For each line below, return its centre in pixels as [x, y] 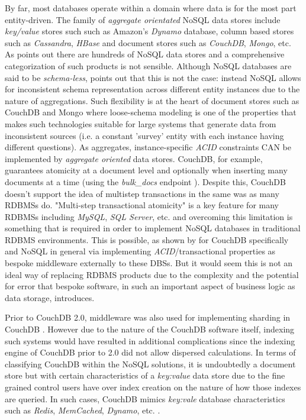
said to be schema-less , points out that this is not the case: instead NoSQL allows [153, 77]
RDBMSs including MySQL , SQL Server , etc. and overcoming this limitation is [149, 216]
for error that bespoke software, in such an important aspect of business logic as [150, 286]
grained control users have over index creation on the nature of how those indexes [153, 387]
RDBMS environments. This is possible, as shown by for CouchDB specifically [147, 239]
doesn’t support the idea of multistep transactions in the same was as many [142, 193]
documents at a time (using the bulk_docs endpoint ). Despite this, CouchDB [145, 181]
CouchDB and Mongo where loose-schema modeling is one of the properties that [151, 112]
